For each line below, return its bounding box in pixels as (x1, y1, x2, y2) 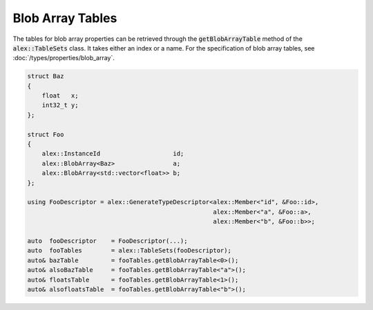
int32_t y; (41, 101, 79, 109)
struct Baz (27, 73, 64, 80)
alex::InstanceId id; (41, 149, 184, 158)
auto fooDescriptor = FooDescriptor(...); (27, 237, 188, 245)
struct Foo (27, 130, 64, 138)
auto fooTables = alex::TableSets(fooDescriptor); (27, 246, 231, 255)
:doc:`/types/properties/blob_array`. (12, 54, 115, 62)
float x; (41, 92, 79, 100)
